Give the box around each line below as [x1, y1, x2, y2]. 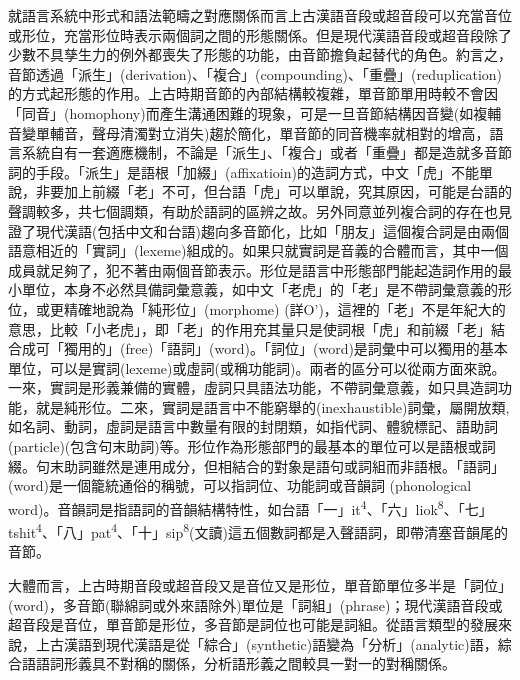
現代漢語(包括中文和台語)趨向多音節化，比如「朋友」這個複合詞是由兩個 [35, 220, 509, 241]
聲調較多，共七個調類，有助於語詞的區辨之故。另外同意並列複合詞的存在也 [8, 200, 498, 221]
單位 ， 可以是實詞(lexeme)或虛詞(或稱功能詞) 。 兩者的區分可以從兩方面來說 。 [8, 357, 506, 378]
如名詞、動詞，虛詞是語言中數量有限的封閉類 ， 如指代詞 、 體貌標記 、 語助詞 [8, 416, 498, 437]
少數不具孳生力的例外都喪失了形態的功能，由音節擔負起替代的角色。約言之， [8, 44, 512, 65]
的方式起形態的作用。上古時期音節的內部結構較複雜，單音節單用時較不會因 [8, 83, 498, 104]
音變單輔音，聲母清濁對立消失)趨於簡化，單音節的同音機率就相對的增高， [8, 122, 490, 143]
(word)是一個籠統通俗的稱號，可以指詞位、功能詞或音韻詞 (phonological [8, 475, 472, 496]
